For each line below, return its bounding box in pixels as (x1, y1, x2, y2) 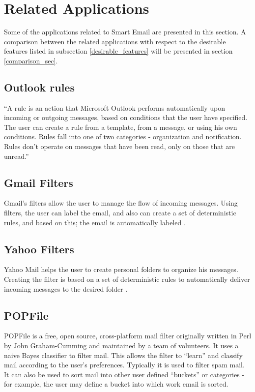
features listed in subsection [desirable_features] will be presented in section (4, 46, 233, 56)
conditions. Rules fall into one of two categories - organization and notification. (4, 131, 242, 142)
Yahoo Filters (4, 241, 74, 256)
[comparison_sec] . (4, 55, 58, 65)
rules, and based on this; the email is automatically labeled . (4, 217, 186, 227)
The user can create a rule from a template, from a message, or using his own (4, 121, 237, 132)
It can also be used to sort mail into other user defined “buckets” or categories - (4, 369, 245, 379)
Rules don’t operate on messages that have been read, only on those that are (4, 141, 235, 151)
